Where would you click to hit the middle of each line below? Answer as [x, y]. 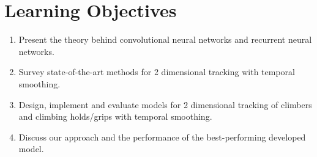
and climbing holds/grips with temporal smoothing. [115, 116]
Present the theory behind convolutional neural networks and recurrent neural [165, 39]
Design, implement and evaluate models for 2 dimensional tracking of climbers [165, 104]
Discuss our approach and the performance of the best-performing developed [162, 137]
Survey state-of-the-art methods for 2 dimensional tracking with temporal [157, 72]
